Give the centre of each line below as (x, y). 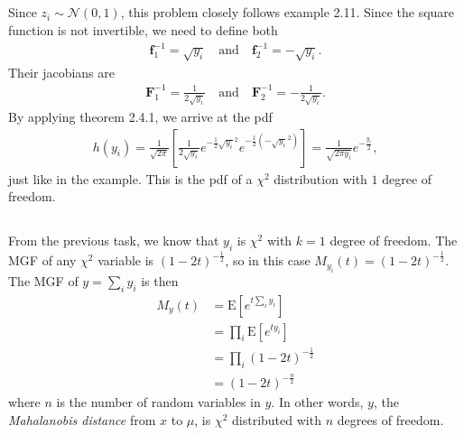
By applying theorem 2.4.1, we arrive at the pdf (140, 116)
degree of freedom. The (394, 241)
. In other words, (317, 402)
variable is (126, 260)
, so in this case (268, 260)
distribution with (320, 178)
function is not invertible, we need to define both (143, 29)
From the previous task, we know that (114, 241)
